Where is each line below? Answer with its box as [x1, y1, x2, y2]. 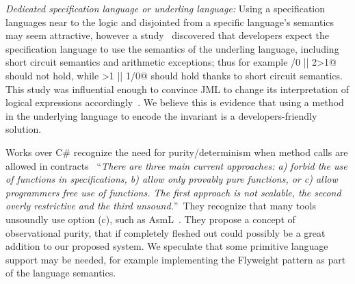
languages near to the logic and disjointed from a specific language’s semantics [5, 14, 334, 29]
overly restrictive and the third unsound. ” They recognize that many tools [5, 198, 316, 213]
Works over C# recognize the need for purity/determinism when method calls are [5, 144, 348, 159]
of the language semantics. [5, 266, 116, 280]
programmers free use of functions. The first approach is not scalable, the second [5, 185, 341, 199]
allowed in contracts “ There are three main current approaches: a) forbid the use [5, 158, 347, 172]
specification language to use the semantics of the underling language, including [5, 41, 339, 55]
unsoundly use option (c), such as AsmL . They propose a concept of [5, 211, 295, 226]
